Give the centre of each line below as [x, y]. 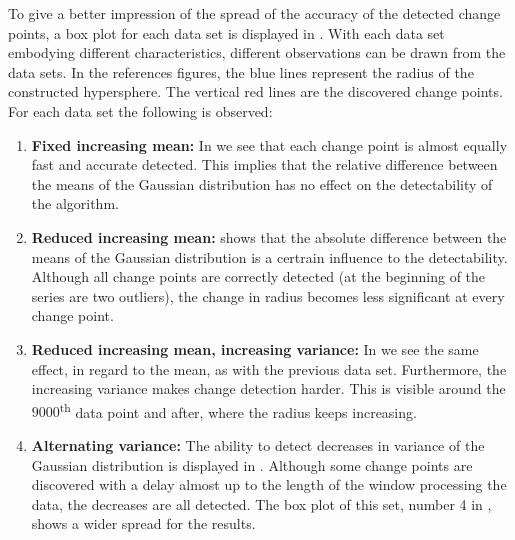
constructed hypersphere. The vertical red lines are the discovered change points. [255, 91]
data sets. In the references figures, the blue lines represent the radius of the [241, 71]
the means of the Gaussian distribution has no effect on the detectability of [262, 183]
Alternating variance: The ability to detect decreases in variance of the [258, 444]
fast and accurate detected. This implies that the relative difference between [264, 164]
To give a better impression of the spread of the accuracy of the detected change [254, 13]
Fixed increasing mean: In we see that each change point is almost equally [269, 144]
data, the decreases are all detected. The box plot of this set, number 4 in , [261, 503]
